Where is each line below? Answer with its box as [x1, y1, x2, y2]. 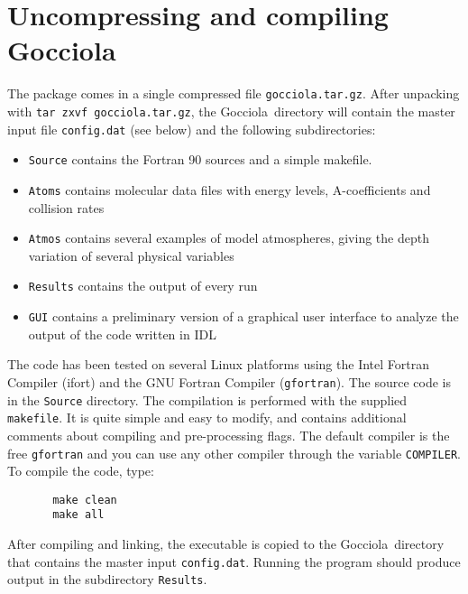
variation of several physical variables [28, 246, 234, 265]
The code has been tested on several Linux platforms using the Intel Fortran [7, 355, 429, 374]
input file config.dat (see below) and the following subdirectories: [7, 119, 376, 138]
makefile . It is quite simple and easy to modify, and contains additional [7, 408, 407, 427]
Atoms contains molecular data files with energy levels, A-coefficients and [28, 180, 431, 199]
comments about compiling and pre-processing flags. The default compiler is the [7, 425, 450, 444]
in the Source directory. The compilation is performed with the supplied [7, 390, 408, 409]
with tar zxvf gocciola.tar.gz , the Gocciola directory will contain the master [7, 101, 455, 120]
